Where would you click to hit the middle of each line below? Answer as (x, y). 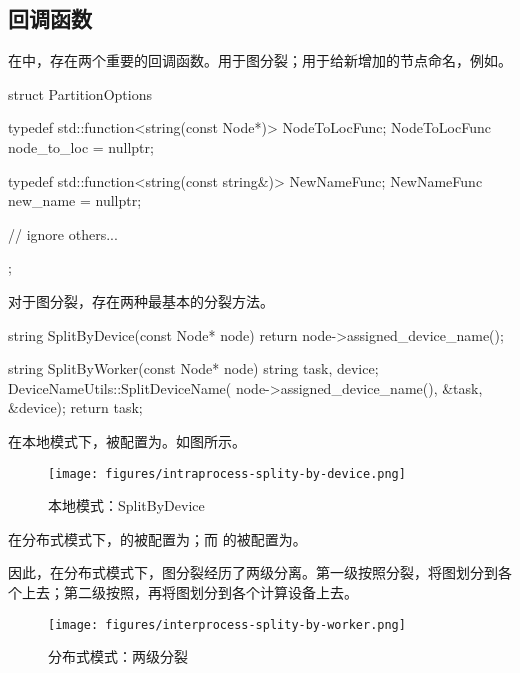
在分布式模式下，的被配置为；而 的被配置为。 (157, 538)
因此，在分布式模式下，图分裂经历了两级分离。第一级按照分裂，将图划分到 (253, 572)
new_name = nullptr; (75, 200)
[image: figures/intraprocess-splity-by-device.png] (227, 473)
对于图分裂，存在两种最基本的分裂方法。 (141, 300)
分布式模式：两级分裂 (118, 656)
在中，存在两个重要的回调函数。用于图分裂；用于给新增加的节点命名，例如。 (260, 60)
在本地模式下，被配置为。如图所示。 (127, 440)
